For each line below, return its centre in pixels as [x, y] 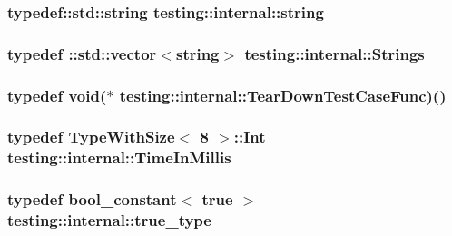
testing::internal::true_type [109, 220]
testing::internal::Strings [334, 53]
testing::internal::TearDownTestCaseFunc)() [283, 95]
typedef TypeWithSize [91, 137]
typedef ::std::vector [82, 53]
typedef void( [57, 95]
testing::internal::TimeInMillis [119, 157]
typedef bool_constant [92, 199]
